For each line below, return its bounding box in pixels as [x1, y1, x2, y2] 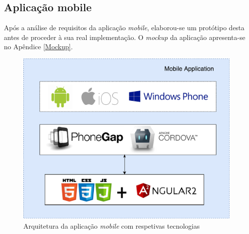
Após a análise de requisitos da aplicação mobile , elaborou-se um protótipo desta [4, 22, 245, 33]
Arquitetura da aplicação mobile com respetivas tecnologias [23, 220, 200, 231]
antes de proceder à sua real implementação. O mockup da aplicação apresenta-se [4, 32, 246, 42]
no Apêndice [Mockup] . [4, 41, 73, 52]
